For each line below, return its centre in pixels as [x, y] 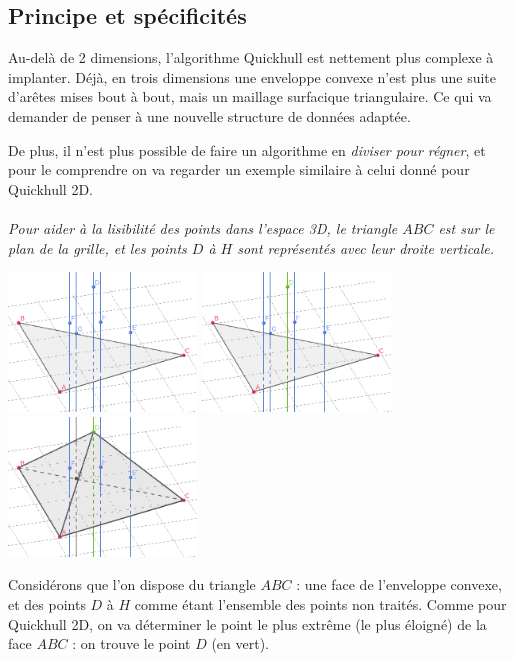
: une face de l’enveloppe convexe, [399, 584]
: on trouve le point [131, 643]
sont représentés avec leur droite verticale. [365, 247]
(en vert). [240, 643]
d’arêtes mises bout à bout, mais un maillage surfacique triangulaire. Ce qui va [250, 96]
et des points [47, 603]
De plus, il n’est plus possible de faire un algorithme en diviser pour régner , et [247, 149]
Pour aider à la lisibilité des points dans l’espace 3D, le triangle [203, 227]
